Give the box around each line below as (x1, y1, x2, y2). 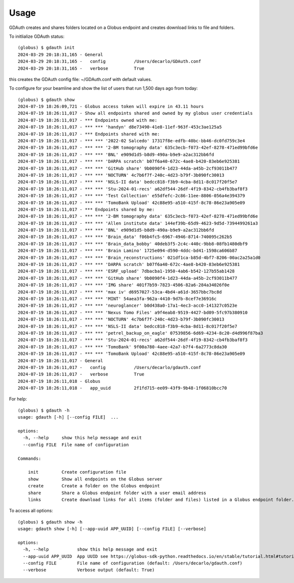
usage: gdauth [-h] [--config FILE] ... (18, 415, 119, 420)
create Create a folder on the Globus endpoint (27, 483, 160, 489)
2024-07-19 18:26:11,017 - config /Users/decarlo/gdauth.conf (18, 365, 201, 370)
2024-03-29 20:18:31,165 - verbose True (18, 65, 145, 71)
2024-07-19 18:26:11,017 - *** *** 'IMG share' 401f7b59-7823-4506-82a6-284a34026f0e (18, 282, 230, 288)
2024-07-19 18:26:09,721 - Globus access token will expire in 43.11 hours (18, 104, 204, 109)
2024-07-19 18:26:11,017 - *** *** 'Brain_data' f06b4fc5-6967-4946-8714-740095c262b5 (18, 234, 232, 240)
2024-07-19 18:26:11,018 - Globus (18, 378, 100, 384)
